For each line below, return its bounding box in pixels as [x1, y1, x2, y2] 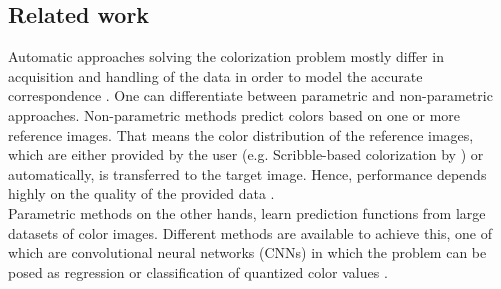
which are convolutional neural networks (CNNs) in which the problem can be [8, 242, 487, 263]
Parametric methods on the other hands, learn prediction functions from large [8, 202, 486, 223]
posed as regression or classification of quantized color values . [8, 261, 388, 282]
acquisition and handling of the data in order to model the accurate [8, 65, 423, 86]
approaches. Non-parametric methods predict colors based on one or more [8, 104, 461, 125]
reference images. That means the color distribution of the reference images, [8, 124, 474, 145]
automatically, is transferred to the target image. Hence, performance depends [8, 163, 487, 184]
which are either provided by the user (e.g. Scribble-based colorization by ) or [8, 144, 484, 165]
